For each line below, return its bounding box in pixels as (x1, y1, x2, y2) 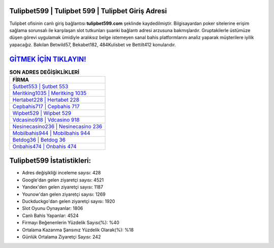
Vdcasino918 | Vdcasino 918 (12, 116, 80, 123)
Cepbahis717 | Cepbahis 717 (12, 103, 80, 110)
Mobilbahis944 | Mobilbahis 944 (12, 130, 91, 137)
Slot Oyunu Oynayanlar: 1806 (22, 205, 83, 211)
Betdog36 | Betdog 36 (12, 136, 66, 143)
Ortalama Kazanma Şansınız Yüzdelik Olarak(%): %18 (22, 227, 134, 233)
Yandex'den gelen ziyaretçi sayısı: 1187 (22, 184, 104, 190)
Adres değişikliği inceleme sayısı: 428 (22, 170, 101, 176)
